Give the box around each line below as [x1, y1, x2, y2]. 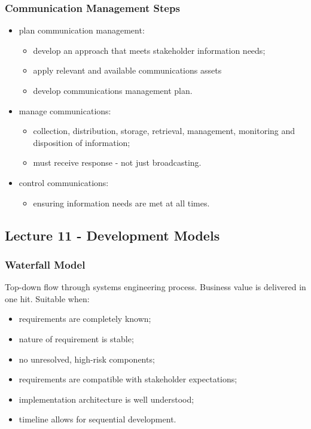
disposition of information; [33, 136, 130, 148]
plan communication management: [19, 24, 145, 36]
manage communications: [19, 104, 111, 117]
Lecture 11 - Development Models [5, 226, 220, 244]
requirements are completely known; [19, 312, 151, 325]
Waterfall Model [5, 257, 86, 272]
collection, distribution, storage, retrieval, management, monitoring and [33, 124, 295, 137]
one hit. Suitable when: [5, 292, 90, 305]
